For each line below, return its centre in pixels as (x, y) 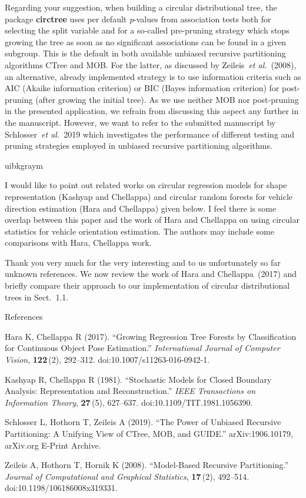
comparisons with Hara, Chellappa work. (78, 243)
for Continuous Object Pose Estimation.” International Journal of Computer (142, 348)
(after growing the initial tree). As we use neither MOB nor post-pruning (167, 99)
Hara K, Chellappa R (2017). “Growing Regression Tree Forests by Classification (151, 336)
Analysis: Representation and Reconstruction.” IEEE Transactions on (130, 391)
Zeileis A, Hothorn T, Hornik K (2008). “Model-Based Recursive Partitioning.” (147, 465)
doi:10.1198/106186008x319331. (61, 488)
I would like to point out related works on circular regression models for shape (146, 185)
